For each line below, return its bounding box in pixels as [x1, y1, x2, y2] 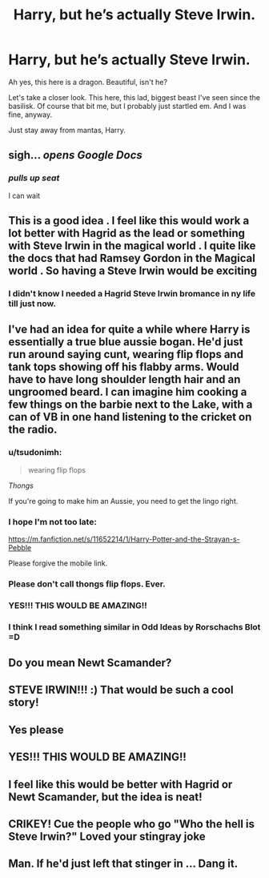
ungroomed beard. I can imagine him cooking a [8, 385, 247, 399]
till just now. [8, 298, 56, 309]
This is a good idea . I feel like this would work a [8, 214, 250, 228]
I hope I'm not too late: [8, 516, 98, 527]
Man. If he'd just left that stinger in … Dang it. [8, 857, 239, 871]
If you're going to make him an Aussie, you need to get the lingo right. [8, 496, 239, 505]
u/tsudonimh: [8, 447, 62, 458]
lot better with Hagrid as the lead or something [8, 227, 246, 240]
